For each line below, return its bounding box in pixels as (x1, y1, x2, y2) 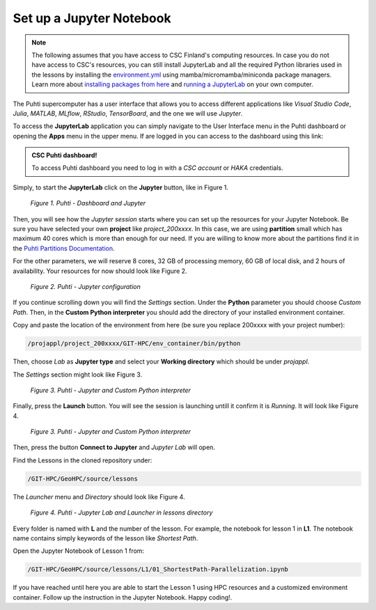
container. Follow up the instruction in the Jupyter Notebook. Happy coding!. (13, 593, 233, 602)
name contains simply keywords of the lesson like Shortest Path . (13, 533, 198, 542)
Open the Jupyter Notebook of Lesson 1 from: (13, 547, 145, 555)
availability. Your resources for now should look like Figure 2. (13, 267, 187, 275)
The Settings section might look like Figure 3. (13, 370, 143, 379)
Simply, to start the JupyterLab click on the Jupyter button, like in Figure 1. (13, 183, 229, 191)
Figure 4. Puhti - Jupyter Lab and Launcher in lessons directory (30, 508, 213, 517)
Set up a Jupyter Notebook (13, 10, 171, 26)
